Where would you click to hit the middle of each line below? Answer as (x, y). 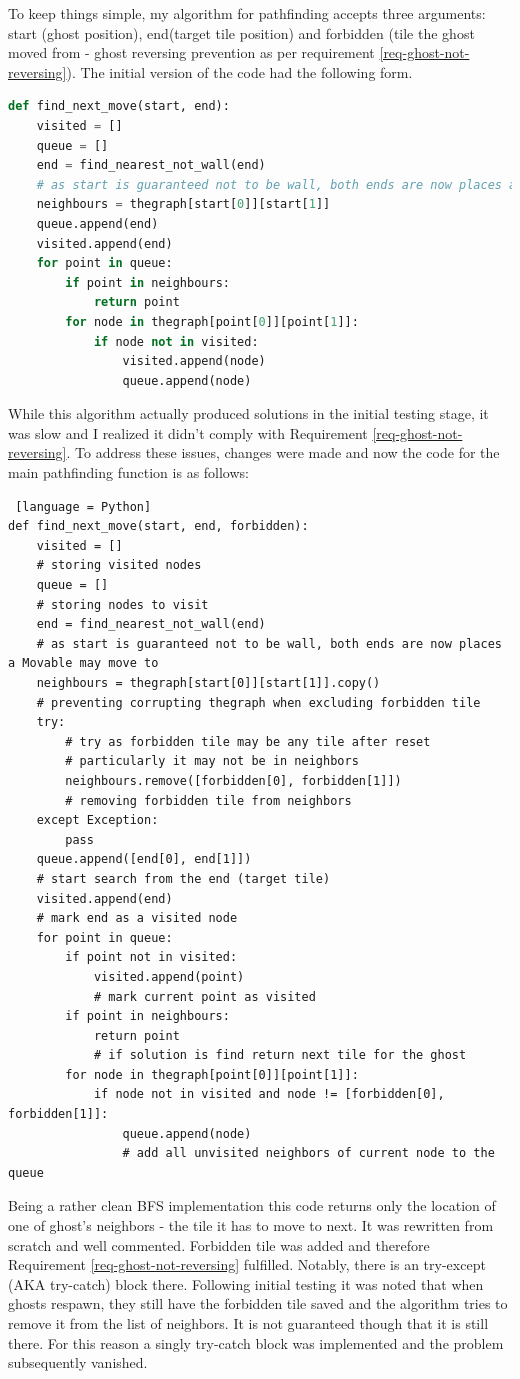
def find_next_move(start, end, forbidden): (158, 526)
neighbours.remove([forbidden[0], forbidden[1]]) (233, 780)
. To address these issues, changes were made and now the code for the (283, 452)
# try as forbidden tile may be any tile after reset (248, 741)
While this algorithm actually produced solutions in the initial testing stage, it (248, 413)
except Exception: (97, 820)
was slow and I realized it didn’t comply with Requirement (188, 432)
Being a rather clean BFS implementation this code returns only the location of (252, 1205)
